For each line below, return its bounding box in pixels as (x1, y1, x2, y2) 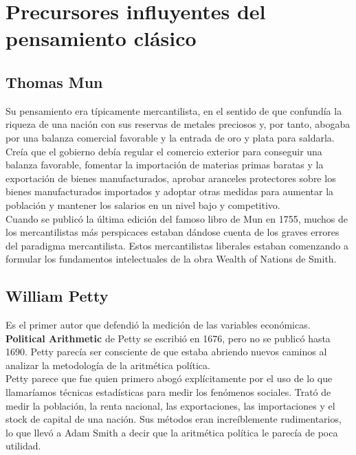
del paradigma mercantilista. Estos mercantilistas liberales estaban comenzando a (5, 238, 349, 252)
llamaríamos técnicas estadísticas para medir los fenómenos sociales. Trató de (5, 385, 331, 399)
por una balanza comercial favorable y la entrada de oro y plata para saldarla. (5, 130, 335, 144)
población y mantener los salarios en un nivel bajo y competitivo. (5, 197, 280, 212)
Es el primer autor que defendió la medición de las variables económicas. (5, 318, 311, 332)
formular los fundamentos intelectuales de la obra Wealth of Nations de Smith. (5, 252, 337, 266)
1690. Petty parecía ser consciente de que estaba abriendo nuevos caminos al (5, 344, 327, 359)
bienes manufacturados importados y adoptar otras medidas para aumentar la (5, 184, 334, 199)
